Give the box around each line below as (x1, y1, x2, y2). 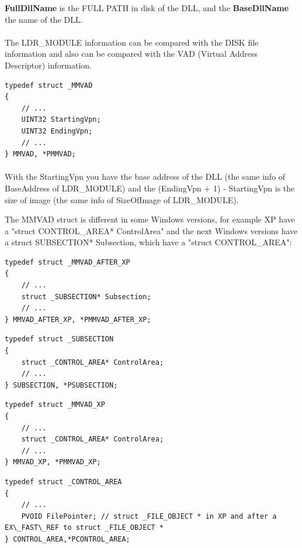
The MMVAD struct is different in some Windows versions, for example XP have (5, 213, 295, 225)
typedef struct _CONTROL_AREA (5, 477, 122, 486)
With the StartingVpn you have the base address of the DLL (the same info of (5, 170, 286, 183)
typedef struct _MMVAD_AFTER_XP (5, 258, 130, 266)
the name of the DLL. (5, 13, 83, 25)
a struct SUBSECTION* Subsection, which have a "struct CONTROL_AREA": (5, 236, 292, 248)
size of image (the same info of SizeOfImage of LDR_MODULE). (5, 193, 239, 205)
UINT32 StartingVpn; (21, 115, 101, 124)
